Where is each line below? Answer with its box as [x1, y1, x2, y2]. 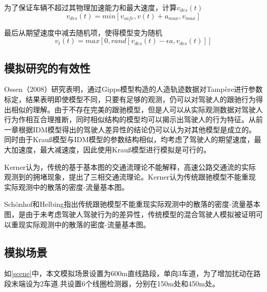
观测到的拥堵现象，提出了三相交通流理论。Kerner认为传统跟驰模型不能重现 [4, 171, 256, 182]
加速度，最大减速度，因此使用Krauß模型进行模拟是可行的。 [11, 144, 211, 154]
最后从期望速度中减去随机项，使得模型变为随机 [4, 27, 162, 37]
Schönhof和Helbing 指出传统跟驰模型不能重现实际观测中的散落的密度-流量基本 [4, 199, 260, 209]
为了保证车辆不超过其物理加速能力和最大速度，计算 [4, 2, 177, 12]
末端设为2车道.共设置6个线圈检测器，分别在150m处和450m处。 [11, 278, 220, 288]
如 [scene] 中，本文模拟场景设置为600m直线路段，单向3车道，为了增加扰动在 [4, 268, 254, 279]
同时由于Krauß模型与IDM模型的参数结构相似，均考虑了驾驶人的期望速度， [4, 134, 254, 145]
